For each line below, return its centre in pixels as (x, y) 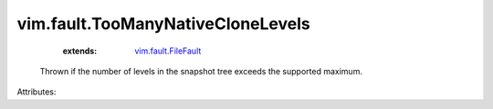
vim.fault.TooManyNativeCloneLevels (163, 24)
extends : (80, 51)
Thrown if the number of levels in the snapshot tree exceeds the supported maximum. (201, 71)
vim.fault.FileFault (168, 51)
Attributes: (37, 92)
